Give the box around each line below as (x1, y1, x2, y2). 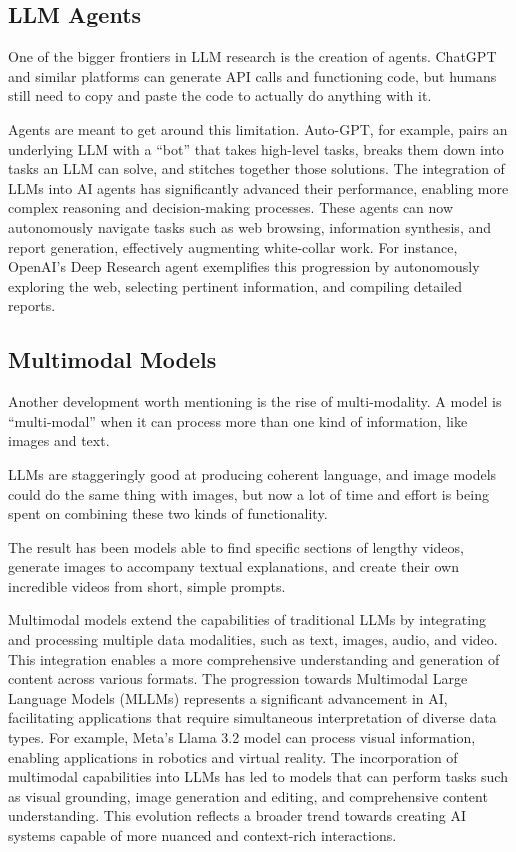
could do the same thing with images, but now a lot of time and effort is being (8, 483, 489, 504)
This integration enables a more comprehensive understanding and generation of (8, 648, 500, 669)
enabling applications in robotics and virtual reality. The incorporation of (8, 746, 458, 767)
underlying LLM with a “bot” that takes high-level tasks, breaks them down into (8, 138, 504, 159)
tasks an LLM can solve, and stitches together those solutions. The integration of (8, 158, 505, 179)
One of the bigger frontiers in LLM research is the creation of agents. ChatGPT (8, 46, 497, 67)
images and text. (8, 430, 110, 451)
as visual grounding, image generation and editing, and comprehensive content (8, 785, 488, 806)
